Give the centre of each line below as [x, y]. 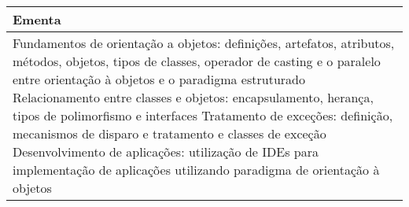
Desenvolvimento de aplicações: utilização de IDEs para [166, 152]
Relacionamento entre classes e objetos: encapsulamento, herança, [193, 97]
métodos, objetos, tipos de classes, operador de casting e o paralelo [197, 61]
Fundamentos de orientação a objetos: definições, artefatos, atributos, [204, 43]
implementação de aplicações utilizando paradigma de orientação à [196, 170]
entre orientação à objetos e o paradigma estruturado [159, 79]
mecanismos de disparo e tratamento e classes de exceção [169, 133]
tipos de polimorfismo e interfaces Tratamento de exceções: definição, [203, 115]
